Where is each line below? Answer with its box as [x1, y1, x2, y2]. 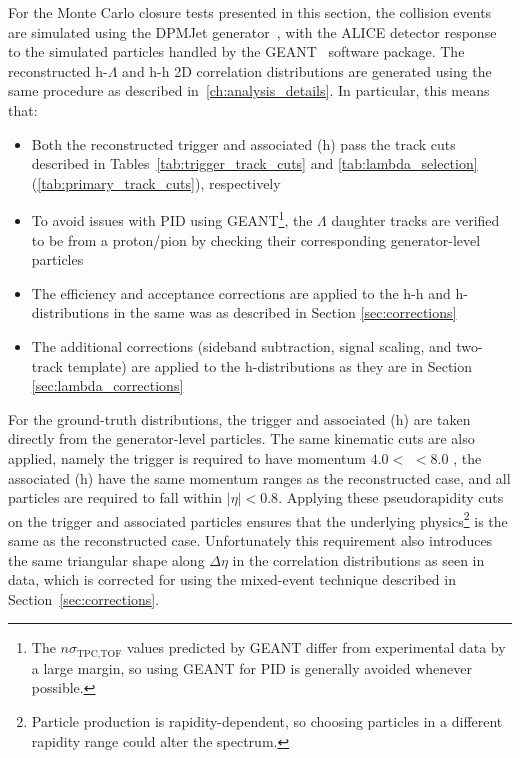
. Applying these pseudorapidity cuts [278, 487, 504, 508]
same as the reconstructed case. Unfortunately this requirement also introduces [8, 529, 493, 550]
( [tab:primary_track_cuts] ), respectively [31, 172, 281, 193]
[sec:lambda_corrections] [31, 375, 184, 396]
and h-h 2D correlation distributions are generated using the [122, 60, 492, 81]
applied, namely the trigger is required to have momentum [8, 447, 367, 468]
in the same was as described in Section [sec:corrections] [113, 302, 457, 323]
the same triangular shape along [8, 549, 205, 570]
